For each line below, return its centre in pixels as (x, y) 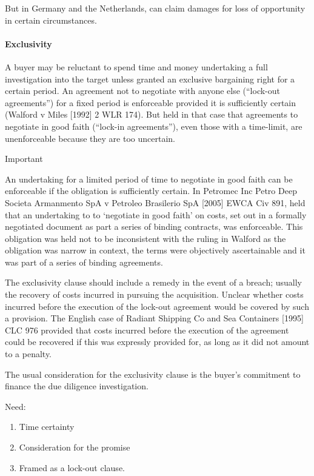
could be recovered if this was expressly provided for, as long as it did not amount (157, 342)
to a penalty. (28, 354)
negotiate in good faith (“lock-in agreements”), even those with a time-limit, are (154, 126)
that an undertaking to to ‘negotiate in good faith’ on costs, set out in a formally (156, 214)
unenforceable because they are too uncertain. (90, 138)
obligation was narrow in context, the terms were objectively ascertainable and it (155, 250)
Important (24, 159)
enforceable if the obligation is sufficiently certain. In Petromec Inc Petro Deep (151, 191)
